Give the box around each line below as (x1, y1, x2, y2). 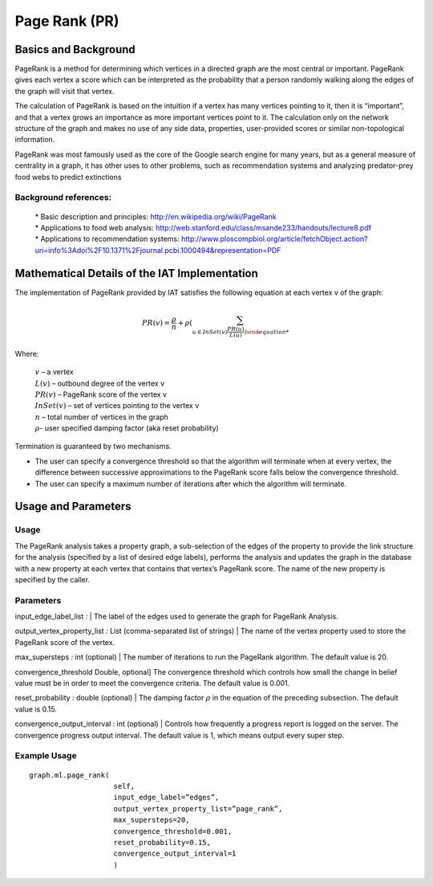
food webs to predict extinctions (14, 172, 122, 182)
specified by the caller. (14, 574, 91, 584)
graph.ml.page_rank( (29, 770, 110, 779)
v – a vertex (34, 367, 74, 377)
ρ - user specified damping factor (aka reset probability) (34, 423, 220, 433)
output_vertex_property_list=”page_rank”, (113, 804, 283, 813)
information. (14, 135, 55, 145)
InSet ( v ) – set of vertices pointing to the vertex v (34, 401, 200, 410)
